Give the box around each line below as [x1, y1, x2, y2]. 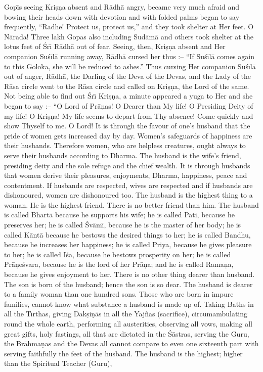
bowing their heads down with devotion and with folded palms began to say [4, 11, 240, 22]
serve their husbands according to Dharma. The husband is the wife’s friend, [4, 150, 241, 160]
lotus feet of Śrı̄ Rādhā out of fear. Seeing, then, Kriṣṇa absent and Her [4, 41, 226, 52]
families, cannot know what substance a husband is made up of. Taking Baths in [4, 298, 254, 309]
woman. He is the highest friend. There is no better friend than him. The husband [4, 199, 259, 210]
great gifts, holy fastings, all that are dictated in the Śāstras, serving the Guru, [4, 328, 249, 339]
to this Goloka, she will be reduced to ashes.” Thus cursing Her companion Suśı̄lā [4, 61, 256, 71]
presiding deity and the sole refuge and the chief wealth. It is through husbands [4, 160, 250, 170]
